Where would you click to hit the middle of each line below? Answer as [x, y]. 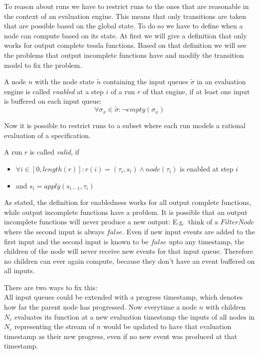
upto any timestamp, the [206, 241]
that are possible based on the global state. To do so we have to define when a [124, 26]
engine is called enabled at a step [54, 91]
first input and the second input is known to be [76, 241]
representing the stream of [54, 326]
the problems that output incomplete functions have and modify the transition [124, 55]
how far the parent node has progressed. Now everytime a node [100, 307]
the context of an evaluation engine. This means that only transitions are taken [125, 16]
